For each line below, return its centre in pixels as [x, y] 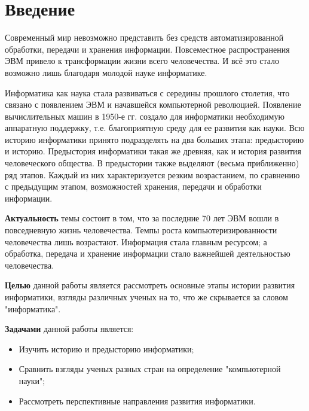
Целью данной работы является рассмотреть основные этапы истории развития [150, 285]
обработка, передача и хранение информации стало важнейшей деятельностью [148, 253]
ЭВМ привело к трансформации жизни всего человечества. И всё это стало [142, 61]
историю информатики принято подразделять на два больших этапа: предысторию [154, 139]
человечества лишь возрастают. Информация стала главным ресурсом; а [136, 241]
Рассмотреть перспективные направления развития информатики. [137, 401]
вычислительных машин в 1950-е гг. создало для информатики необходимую [145, 116]
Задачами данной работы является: [69, 329]
